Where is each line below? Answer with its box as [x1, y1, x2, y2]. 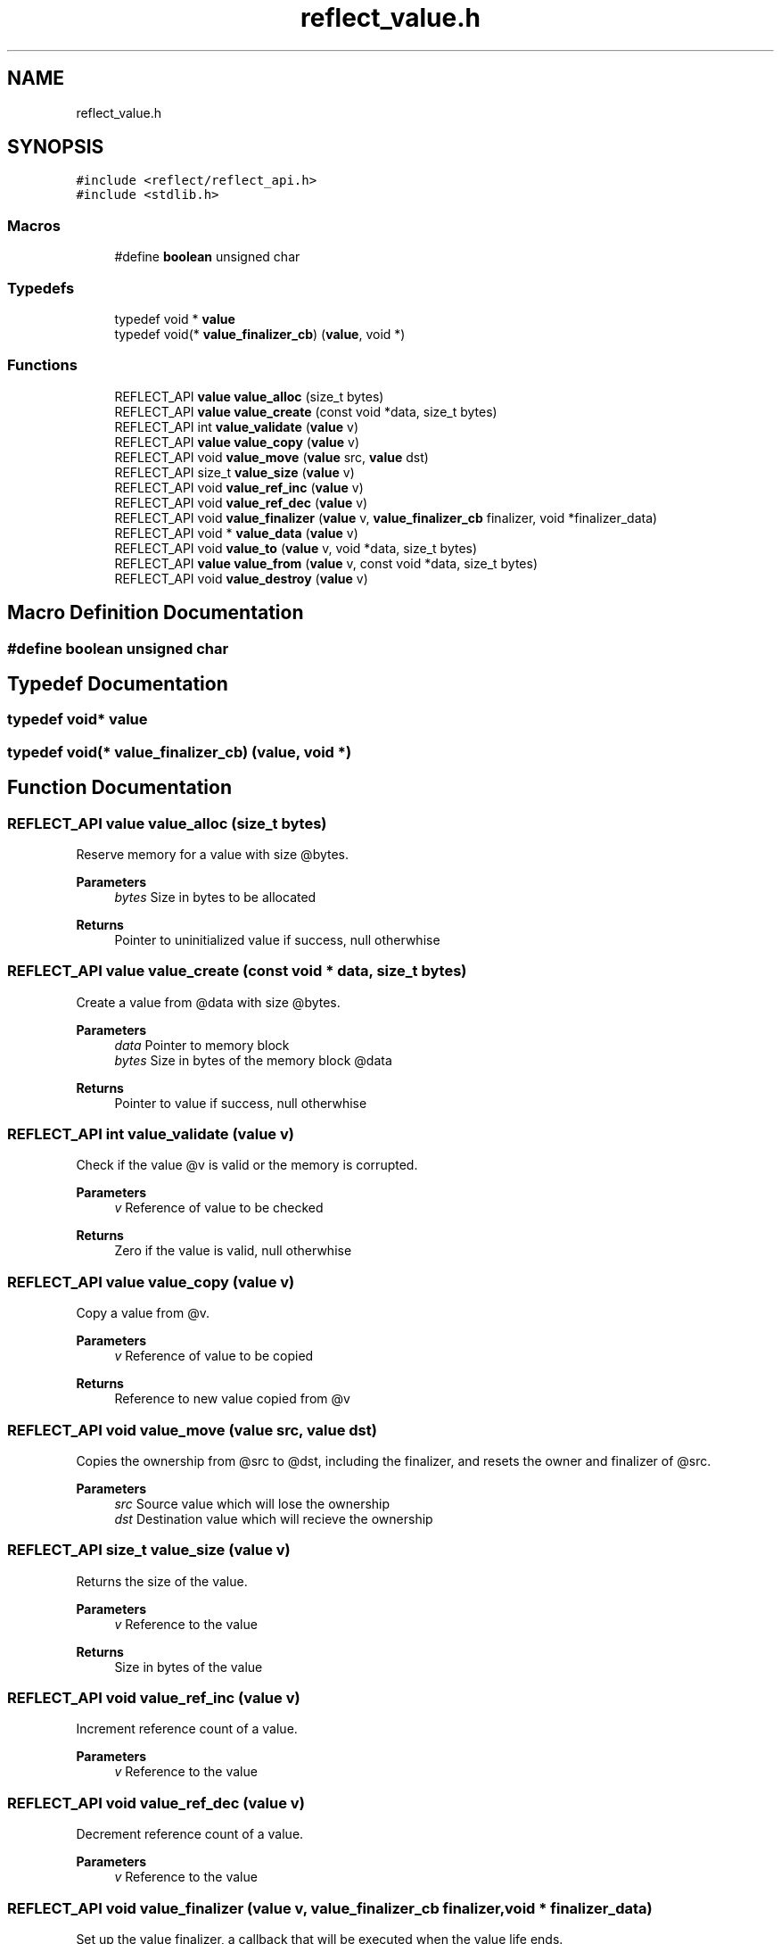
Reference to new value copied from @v [114, 1391, 350, 1407]
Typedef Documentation [7, 672, 228, 695]
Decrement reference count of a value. [76, 1826, 304, 1842]
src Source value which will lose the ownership [114, 1495, 390, 1511]
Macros [7, 216, 61, 235]
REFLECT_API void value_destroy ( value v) [114, 570, 368, 586]
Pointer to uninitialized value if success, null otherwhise [114, 931, 440, 947]
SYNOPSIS [7, 136, 104, 159]
